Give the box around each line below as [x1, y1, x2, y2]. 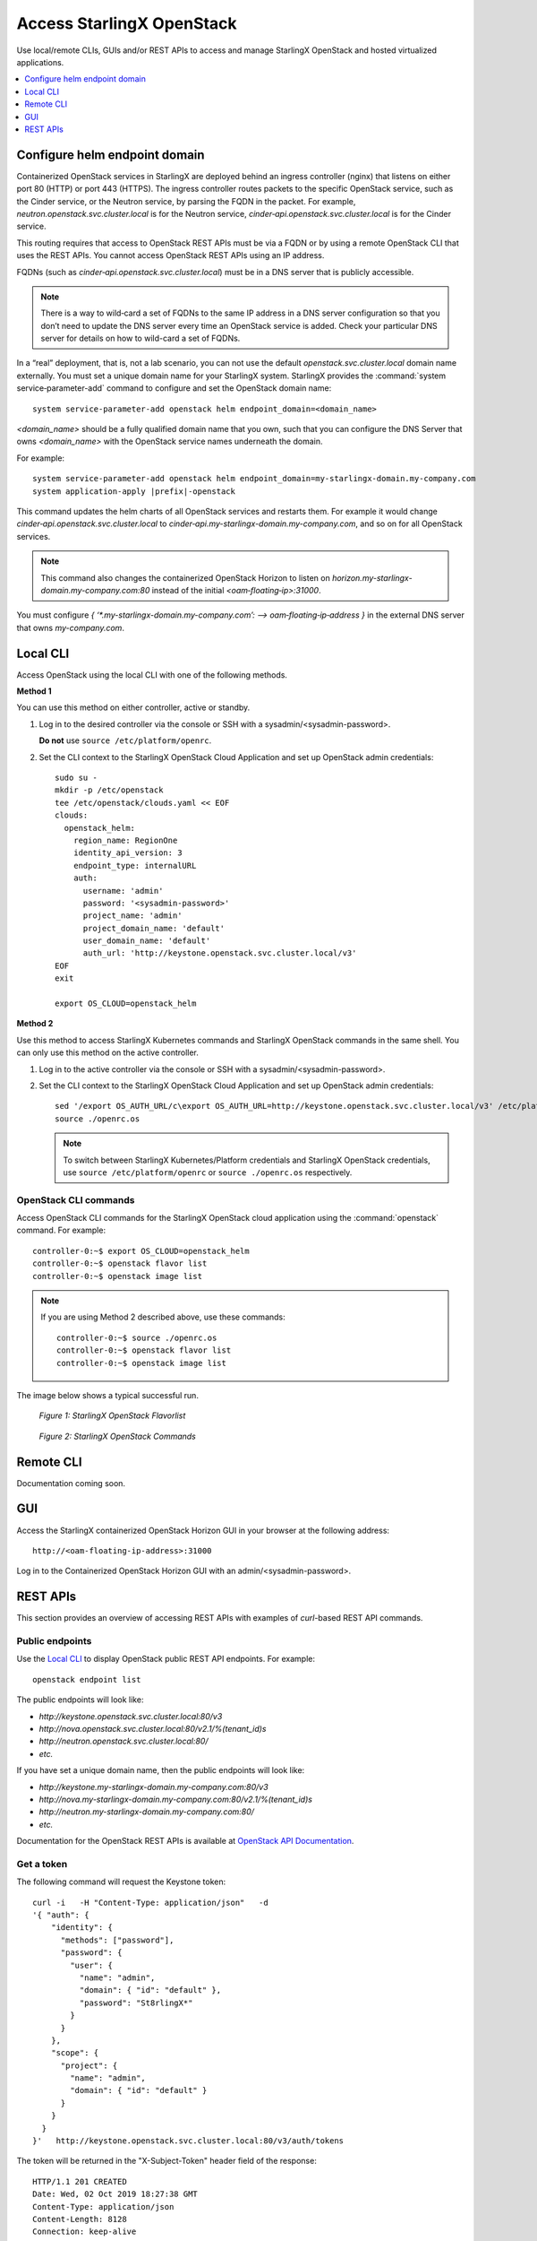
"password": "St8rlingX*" [79, 1997, 193, 2008]
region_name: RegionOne [72, 835, 178, 845]
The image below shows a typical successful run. [16, 1389, 199, 1400]
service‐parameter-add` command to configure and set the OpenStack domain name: [16, 383, 332, 394]
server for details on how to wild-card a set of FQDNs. [40, 333, 241, 344]
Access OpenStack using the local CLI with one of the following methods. [16, 669, 288, 680]
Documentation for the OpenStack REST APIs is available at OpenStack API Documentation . [16, 1836, 354, 1847]
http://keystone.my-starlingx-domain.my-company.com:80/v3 [38, 1781, 268, 1792]
